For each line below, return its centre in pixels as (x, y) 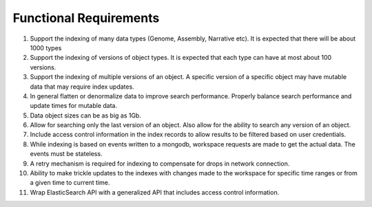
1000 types (46, 47)
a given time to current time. (70, 183)
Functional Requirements (86, 18)
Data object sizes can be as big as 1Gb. (85, 115)
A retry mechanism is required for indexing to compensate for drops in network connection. (160, 163)
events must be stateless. (66, 154)
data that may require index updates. (82, 87)
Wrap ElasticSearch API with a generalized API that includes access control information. (155, 192)
